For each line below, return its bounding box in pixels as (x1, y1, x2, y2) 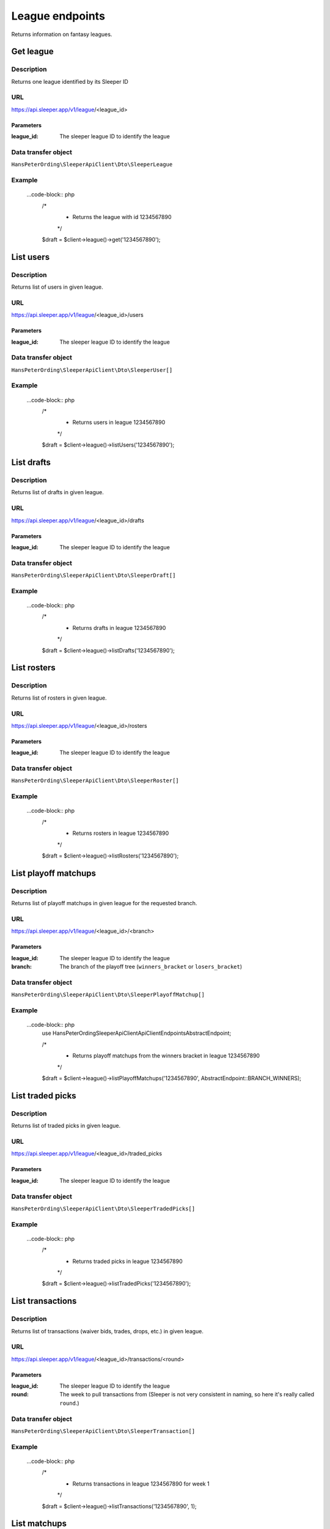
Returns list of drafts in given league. (11, 489, 104, 496)
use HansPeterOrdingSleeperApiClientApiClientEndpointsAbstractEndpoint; (42, 1029, 232, 1037)
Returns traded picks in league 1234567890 (72, 1257, 183, 1265)
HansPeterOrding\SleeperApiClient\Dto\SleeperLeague (11, 161, 173, 168)
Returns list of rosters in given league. (11, 694, 107, 702)
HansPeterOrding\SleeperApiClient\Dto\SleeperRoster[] (11, 777, 180, 784)
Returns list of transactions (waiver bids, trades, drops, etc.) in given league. (11, 1327, 204, 1335)
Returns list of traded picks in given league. (11, 1122, 121, 1130)
